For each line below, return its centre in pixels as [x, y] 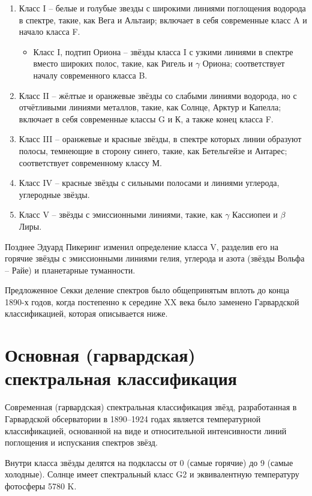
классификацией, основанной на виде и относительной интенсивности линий [146, 430]
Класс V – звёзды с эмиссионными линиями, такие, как [121, 214]
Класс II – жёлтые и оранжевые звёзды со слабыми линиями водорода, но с [158, 95]
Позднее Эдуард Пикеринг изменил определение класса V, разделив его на [142, 246]
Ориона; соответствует [244, 63]
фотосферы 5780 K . [41, 486]
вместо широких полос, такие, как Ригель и [113, 63]
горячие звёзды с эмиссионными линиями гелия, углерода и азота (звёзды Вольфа [155, 258]
